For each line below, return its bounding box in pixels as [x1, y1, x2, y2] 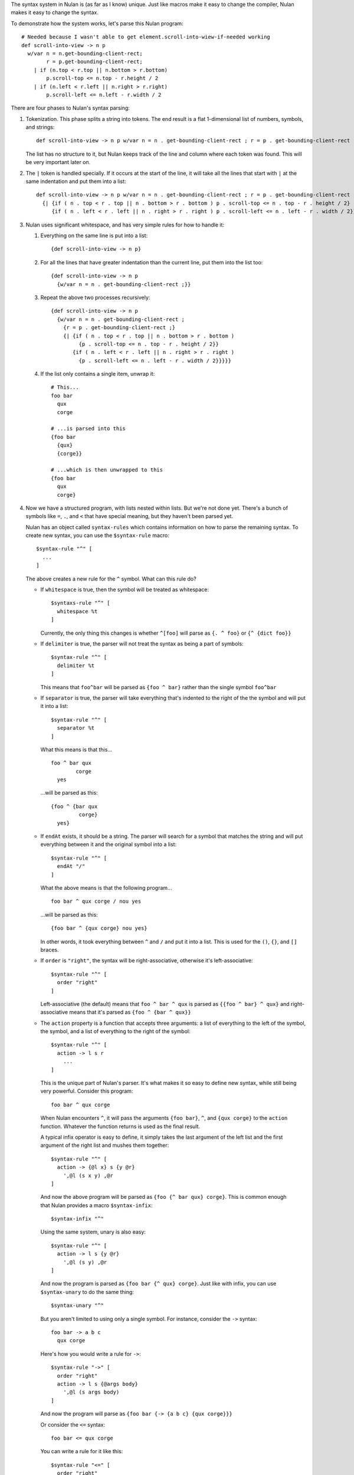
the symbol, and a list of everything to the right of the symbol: [40, 1028, 191, 1035]
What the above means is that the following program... [40, 884, 172, 891]
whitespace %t [57, 608, 98, 615]
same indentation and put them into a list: [25, 178, 126, 185]
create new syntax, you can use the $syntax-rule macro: [25, 532, 169, 539]
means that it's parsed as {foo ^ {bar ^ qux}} [68, 1009, 191, 1016]
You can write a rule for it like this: [40, 1448, 123, 1455]
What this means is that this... [40, 746, 112, 753]
